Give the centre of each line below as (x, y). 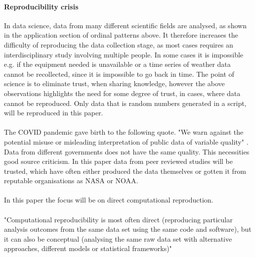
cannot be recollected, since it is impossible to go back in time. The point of (119, 74)
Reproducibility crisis (41, 6)
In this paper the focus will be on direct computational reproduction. (109, 200)
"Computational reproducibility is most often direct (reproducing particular (118, 219)
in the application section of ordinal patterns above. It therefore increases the (121, 35)
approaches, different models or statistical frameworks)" (88, 248)
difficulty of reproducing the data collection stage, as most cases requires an (119, 44)
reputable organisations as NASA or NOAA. (71, 180)
